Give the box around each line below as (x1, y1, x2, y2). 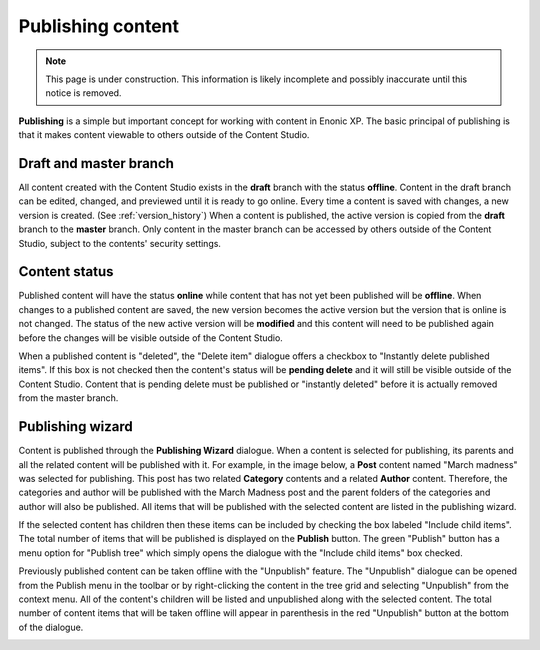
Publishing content (18, 15, 180, 37)
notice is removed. (45, 87, 122, 99)
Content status (18, 263, 114, 280)
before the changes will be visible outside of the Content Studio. (18, 331, 284, 344)
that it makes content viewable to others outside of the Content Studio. (18, 129, 310, 141)
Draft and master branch (18, 155, 175, 172)
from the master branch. (18, 392, 119, 404)
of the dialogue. (18, 621, 84, 633)
